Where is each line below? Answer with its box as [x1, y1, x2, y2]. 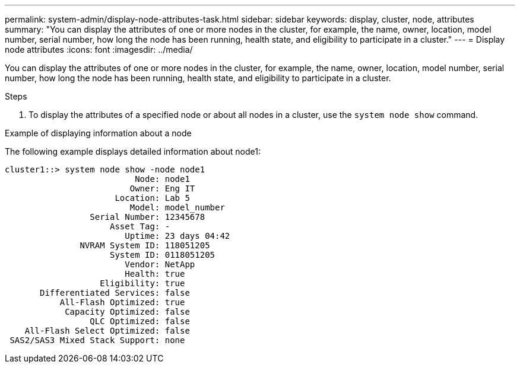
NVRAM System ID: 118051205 [80, 241, 210, 250]
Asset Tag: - [110, 222, 170, 231]
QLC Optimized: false [90, 316, 190, 326]
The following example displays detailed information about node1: [5, 146, 261, 156]
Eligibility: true [100, 279, 185, 288]
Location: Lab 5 [115, 193, 190, 203]
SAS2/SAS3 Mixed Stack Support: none [9, 335, 185, 345]
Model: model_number [129, 203, 225, 212]
